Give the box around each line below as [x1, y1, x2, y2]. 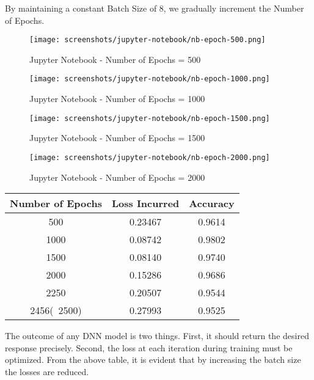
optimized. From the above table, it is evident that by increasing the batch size [5, 353, 301, 366]
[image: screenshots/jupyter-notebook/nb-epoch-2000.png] [29, 153, 270, 162]
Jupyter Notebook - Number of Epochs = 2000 [29, 170, 205, 183]
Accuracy [189, 196, 235, 211]
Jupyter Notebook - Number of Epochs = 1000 [29, 92, 205, 105]
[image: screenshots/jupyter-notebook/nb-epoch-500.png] [29, 35, 266, 45]
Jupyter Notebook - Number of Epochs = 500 [29, 53, 201, 65]
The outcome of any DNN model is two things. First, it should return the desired [5, 329, 309, 342]
